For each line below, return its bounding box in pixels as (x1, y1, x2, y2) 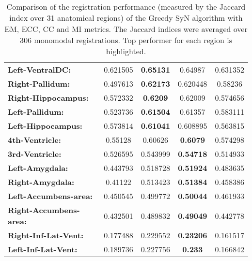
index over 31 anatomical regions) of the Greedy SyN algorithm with (9, 12, 243, 23)
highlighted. (106, 46, 146, 57)
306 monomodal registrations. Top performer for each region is (20, 34, 232, 46)
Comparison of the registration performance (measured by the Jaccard (6, 1, 246, 12)
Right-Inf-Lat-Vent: (8, 230, 84, 241)
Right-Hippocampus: (8, 92, 89, 103)
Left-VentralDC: (8, 64, 71, 75)
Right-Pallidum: (8, 78, 70, 89)
